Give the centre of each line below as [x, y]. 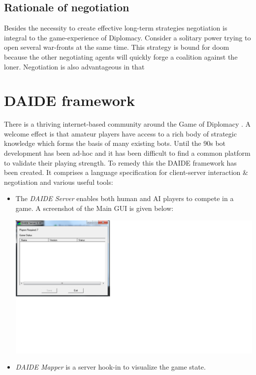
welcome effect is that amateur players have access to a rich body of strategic [120, 133]
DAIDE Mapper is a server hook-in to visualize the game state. [111, 367]
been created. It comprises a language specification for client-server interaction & [126, 172]
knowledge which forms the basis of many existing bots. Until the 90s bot [115, 143]
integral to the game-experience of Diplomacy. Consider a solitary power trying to [128, 37]
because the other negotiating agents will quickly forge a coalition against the [121, 56]
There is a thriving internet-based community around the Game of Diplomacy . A [128, 124]
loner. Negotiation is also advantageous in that [74, 66]
